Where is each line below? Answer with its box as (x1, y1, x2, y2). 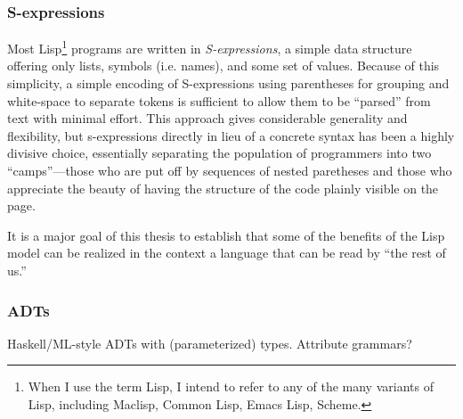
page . (7, 196, 36, 215)
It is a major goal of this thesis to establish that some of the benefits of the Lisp (7, 226, 445, 244)
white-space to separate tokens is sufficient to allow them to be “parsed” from (7, 91, 431, 110)
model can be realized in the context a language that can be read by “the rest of (7, 243, 446, 262)
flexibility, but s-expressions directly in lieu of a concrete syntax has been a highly (7, 126, 455, 144)
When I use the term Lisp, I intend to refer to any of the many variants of (28, 377, 434, 396)
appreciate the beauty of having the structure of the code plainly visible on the (7, 178, 439, 197)
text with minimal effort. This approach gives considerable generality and (7, 109, 408, 127)
